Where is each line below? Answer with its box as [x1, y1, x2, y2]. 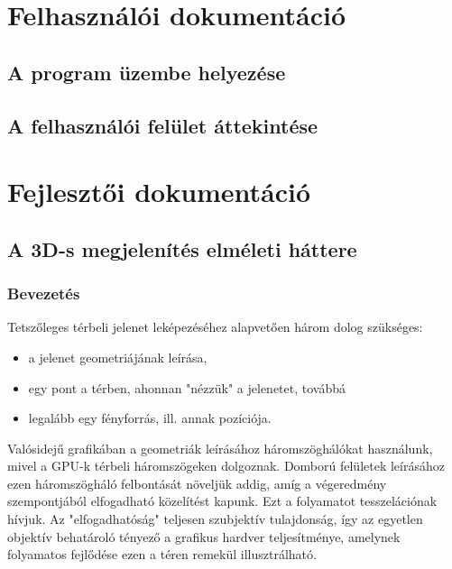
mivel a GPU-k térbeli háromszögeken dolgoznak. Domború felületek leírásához [7, 456, 445, 475]
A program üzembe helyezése [7, 58, 286, 86]
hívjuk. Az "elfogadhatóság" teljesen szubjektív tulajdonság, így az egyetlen [7, 509, 423, 528]
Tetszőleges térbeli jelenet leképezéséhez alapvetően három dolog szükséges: [7, 317, 423, 336]
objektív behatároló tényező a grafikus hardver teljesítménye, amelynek [7, 527, 401, 546]
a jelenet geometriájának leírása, [28, 347, 208, 366]
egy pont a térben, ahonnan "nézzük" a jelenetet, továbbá [28, 378, 346, 397]
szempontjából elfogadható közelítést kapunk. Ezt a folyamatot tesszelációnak [7, 491, 438, 510]
